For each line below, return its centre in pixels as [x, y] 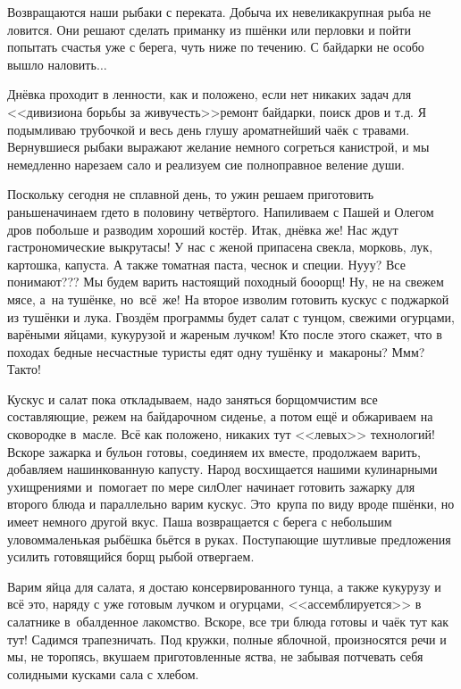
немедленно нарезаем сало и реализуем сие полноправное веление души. [206, 164]
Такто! [24, 369]
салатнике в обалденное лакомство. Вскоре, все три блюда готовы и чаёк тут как [228, 621]
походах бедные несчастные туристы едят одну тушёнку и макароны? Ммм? [216, 351]
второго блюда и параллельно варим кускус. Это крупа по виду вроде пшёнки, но [231, 504]
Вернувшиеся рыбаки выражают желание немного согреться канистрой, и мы [218, 147]
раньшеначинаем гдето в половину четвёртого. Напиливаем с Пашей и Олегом [221, 211]
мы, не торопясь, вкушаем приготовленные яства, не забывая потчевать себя [215, 656]
